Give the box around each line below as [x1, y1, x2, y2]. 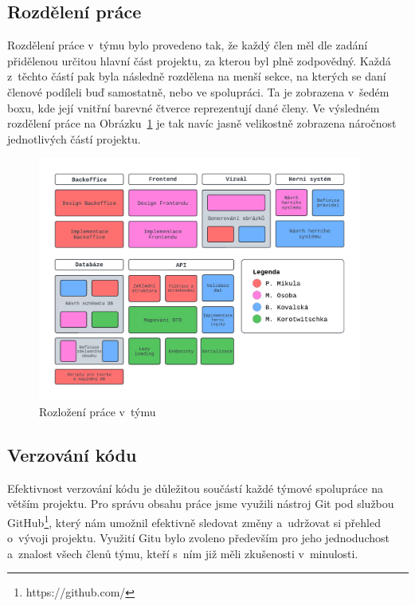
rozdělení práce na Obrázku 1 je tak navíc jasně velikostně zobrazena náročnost [7, 115, 397, 132]
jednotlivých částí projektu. [7, 130, 141, 147]
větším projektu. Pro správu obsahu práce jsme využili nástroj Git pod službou [7, 495, 394, 512]
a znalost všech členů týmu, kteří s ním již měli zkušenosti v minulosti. [7, 545, 358, 561]
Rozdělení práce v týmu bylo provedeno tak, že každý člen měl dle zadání [7, 37, 368, 53]
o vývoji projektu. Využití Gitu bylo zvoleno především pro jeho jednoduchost [7, 529, 390, 546]
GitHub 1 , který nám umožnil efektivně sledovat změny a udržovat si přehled [7, 512, 382, 530]
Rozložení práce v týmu [39, 403, 156, 420]
